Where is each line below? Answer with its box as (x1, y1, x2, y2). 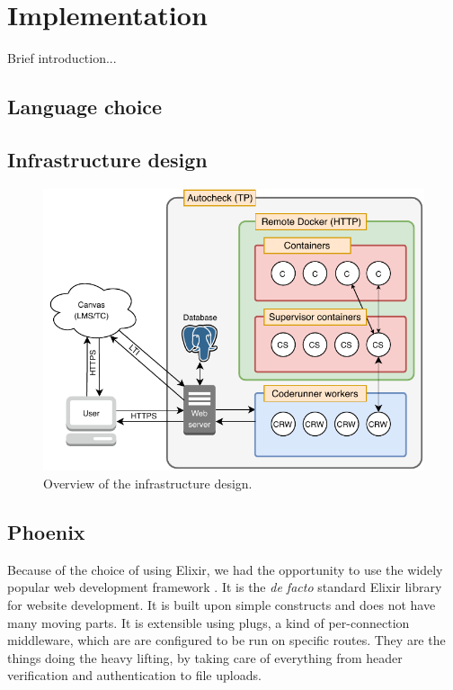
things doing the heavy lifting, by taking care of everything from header (7, 648, 403, 667)
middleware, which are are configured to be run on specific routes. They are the (7, 631, 446, 650)
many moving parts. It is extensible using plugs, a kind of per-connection (7, 613, 410, 632)
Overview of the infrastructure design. (43, 474, 253, 493)
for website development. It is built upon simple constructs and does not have (7, 596, 436, 614)
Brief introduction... (7, 49, 117, 67)
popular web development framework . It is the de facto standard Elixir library (7, 578, 442, 596)
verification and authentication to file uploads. (7, 666, 262, 685)
